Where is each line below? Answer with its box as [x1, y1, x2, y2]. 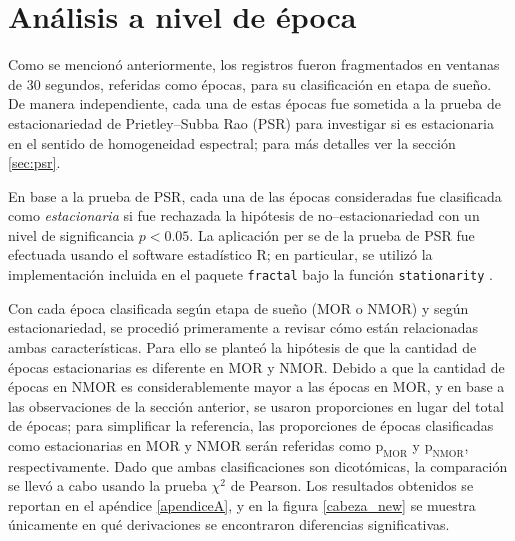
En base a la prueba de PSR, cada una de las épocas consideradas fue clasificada [8, 185, 502, 206]
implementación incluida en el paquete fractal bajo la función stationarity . [8, 264, 493, 285]
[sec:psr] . [8, 152, 61, 173]
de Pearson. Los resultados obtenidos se [230, 475, 474, 496]
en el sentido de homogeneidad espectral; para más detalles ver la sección [8, 132, 456, 153]
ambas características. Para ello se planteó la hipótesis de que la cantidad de [8, 336, 477, 357]
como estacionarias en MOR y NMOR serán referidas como [8, 434, 371, 455]
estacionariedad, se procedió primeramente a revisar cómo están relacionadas [8, 317, 479, 338]
